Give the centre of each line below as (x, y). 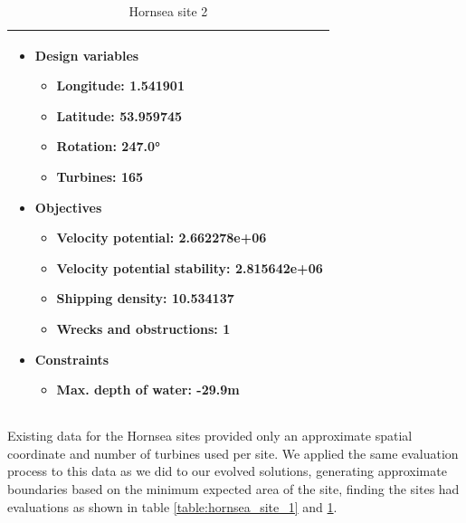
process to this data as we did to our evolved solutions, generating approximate (227, 471)
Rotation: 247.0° (109, 146)
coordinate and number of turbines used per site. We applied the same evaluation (233, 453)
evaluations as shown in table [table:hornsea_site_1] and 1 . (172, 506)
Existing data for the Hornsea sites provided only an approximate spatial (210, 436)
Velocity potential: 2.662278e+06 (162, 238)
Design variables (87, 55)
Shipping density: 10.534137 (145, 298)
